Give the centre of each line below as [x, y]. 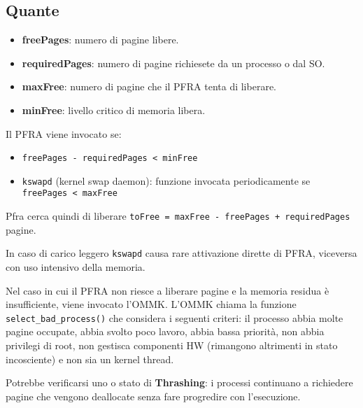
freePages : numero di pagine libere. [100, 40]
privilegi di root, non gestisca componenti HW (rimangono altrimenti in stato [172, 345]
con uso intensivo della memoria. [76, 267]
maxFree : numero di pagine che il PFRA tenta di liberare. [149, 86]
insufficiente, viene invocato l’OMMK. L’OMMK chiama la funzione [151, 304]
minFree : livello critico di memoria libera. [114, 110]
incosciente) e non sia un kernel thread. [90, 359]
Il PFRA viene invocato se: [64, 133]
